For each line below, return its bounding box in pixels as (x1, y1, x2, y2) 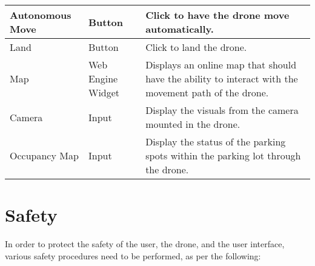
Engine (88, 71, 118, 85)
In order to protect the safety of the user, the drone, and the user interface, (5, 238, 285, 250)
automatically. (145, 22, 214, 36)
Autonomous (10, 8, 71, 22)
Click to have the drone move (145, 8, 290, 22)
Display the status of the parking (145, 135, 286, 148)
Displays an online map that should (145, 58, 297, 71)
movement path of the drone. (145, 85, 269, 99)
